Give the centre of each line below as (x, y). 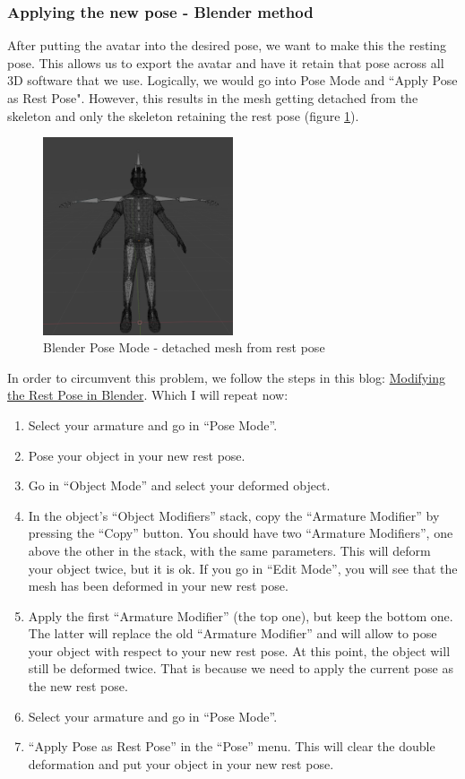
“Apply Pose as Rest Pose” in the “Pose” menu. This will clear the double (232, 746)
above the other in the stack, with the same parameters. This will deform (229, 550)
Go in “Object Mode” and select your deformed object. (179, 485)
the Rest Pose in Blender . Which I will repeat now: (148, 395)
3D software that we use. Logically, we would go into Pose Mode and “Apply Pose (232, 80)
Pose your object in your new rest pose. (137, 455)
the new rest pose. (78, 686)
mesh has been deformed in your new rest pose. (158, 586)
